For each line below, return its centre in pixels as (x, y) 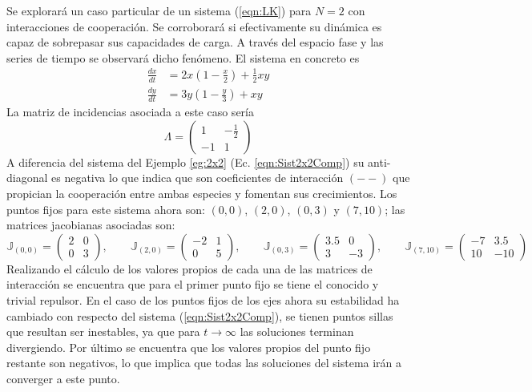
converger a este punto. (63, 378)
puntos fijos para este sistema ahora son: (106, 209)
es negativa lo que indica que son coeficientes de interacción (197, 178)
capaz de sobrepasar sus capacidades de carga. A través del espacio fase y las (195, 42)
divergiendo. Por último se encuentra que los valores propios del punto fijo (189, 347)
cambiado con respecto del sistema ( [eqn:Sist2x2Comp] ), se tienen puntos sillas (200, 315)
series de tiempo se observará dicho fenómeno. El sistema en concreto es (183, 57)
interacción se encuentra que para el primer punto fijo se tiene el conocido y (193, 284)
